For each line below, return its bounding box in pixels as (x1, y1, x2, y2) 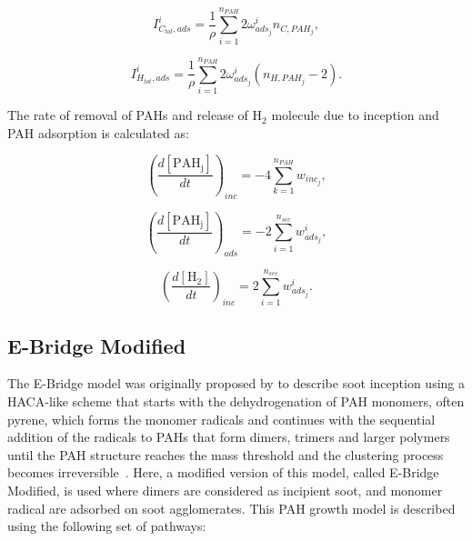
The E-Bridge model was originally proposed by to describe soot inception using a (7, 374, 465, 393)
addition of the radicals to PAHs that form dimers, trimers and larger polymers (7, 427, 450, 446)
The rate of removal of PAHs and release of (7, 105, 248, 125)
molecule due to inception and (271, 105, 439, 125)
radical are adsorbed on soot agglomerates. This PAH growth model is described (7, 498, 456, 517)
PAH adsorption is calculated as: (7, 123, 189, 142)
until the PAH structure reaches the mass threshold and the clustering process (7, 445, 444, 464)
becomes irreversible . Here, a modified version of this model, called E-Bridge (7, 463, 439, 482)
